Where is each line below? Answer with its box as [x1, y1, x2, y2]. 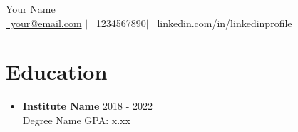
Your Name [6, 1, 56, 16]
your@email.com [10, 15, 82, 30]
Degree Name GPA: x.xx [22, 112, 130, 127]
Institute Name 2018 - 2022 [22, 98, 153, 113]
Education [6, 57, 108, 86]
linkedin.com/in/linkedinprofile [157, 15, 292, 30]
